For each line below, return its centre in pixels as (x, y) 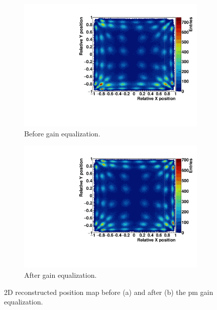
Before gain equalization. (62, 133)
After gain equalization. (61, 275)
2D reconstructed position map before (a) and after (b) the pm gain (109, 292)
